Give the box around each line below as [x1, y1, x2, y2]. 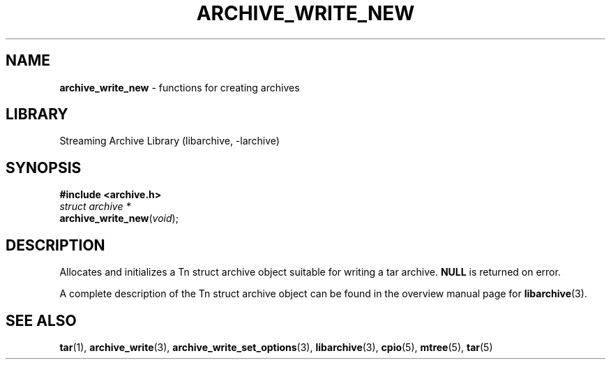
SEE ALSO [6, 311, 77, 329]
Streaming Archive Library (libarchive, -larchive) [59, 135, 280, 147]
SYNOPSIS [6, 158, 82, 177]
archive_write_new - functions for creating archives [59, 81, 300, 94]
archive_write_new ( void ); [59, 212, 179, 225]
